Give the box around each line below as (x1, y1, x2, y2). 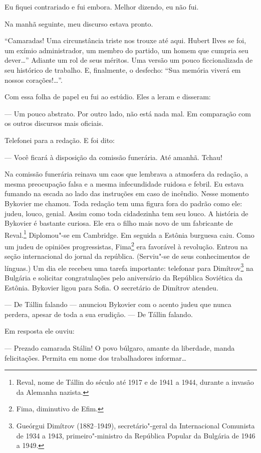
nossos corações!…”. (5, 74, 63, 85)
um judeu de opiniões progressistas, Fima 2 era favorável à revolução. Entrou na (5, 239, 248, 251)
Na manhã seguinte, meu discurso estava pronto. (5, 18, 153, 29)
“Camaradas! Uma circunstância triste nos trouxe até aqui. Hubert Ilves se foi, (5, 35, 246, 46)
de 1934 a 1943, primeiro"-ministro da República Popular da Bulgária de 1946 (16, 430, 255, 440)
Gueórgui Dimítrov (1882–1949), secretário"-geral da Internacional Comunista (16, 420, 255, 430)
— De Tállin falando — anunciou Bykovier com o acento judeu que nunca (5, 299, 231, 310)
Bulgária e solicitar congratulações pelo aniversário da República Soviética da (5, 272, 242, 283)
